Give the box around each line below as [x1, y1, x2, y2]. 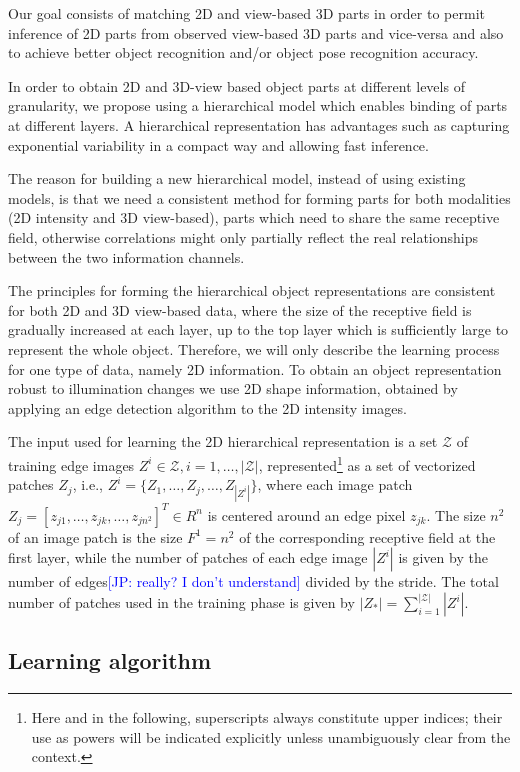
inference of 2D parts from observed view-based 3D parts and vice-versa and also [8, 22, 504, 43]
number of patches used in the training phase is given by [8, 592, 355, 612]
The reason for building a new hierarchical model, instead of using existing [8, 168, 466, 189]
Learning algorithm [8, 645, 212, 676]
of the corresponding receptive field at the [239, 526, 496, 547]
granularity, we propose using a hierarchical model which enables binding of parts [8, 95, 508, 116]
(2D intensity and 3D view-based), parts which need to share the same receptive [8, 207, 500, 228]
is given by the [398, 547, 488, 568]
